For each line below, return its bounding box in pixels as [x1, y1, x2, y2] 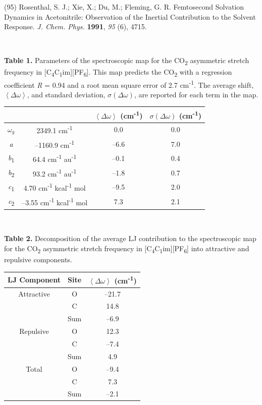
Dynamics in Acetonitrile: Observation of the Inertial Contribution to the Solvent [4, 11, 256, 22]
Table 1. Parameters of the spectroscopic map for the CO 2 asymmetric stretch [4, 55, 249, 67]
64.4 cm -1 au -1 [32, 152, 77, 164]
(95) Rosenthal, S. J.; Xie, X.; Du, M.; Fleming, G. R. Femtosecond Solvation [4, 2, 244, 12]
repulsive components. [4, 254, 72, 265]
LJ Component [8, 274, 61, 284]
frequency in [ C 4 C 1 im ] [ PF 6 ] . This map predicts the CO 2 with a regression [4, 66, 232, 78]
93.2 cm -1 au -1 [32, 166, 77, 179]
